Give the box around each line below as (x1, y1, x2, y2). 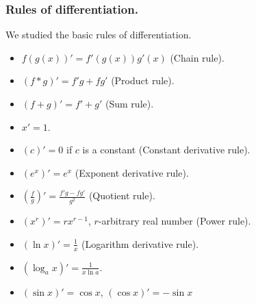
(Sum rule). (105, 97, 154, 110)
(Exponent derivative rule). (75, 165, 189, 179)
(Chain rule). (170, 50, 225, 64)
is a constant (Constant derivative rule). (82, 142, 251, 157)
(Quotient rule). (88, 188, 155, 203)
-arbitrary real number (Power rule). (98, 214, 251, 228)
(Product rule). (111, 73, 175, 88)
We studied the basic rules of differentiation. (5, 27, 192, 42)
